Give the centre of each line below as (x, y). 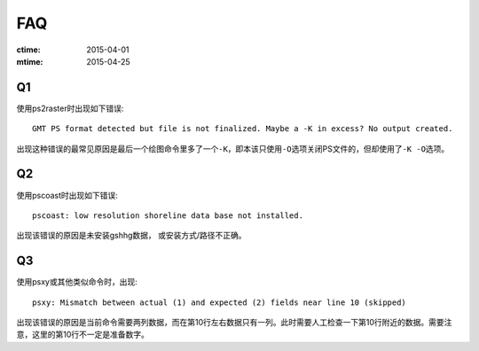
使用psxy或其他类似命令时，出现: (77, 282)
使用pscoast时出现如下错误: (67, 195)
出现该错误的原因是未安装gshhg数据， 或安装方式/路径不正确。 (132, 236)
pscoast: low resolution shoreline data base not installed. (168, 215)
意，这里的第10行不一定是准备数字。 (83, 335)
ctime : (28, 50)
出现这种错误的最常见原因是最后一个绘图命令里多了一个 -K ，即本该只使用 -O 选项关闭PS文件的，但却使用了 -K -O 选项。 (233, 148)
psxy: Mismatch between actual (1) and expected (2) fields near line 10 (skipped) (220, 302)
